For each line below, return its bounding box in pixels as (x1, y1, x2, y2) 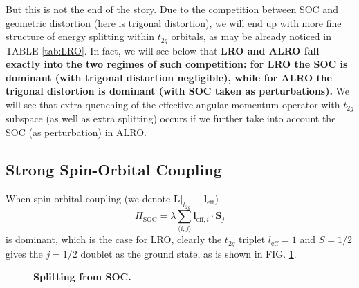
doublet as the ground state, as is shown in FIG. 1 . (80, 246, 297, 260)
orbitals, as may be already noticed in (171, 29, 331, 44)
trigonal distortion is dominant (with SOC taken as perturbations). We (6, 84, 350, 98)
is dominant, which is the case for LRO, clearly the (6, 232, 222, 247)
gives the (6, 246, 43, 260)
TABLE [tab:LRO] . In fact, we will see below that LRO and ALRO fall (6, 43, 320, 57)
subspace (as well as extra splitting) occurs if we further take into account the (6, 111, 336, 126)
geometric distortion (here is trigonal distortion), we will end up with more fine (6, 15, 342, 30)
